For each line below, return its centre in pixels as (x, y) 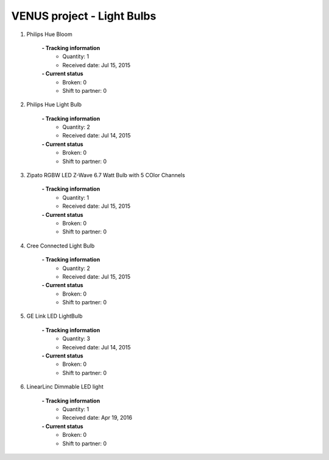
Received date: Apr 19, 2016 (97, 418)
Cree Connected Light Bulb (61, 246)
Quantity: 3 (76, 338)
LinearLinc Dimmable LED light (65, 387)
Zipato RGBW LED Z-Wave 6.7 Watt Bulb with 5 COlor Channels (106, 175)
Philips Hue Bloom (49, 34)
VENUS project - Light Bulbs (84, 16)
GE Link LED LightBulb (55, 316)
